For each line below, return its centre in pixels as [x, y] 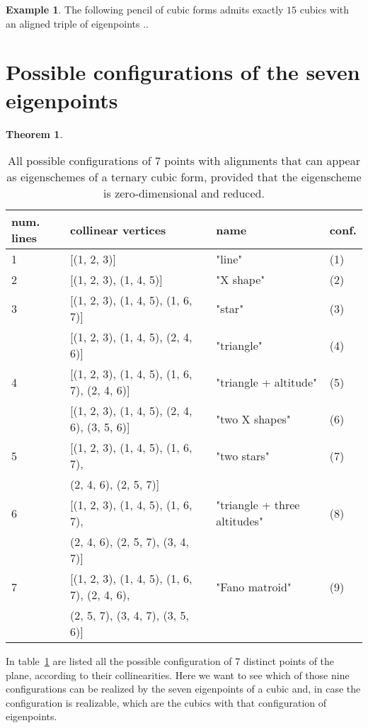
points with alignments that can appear [262, 161]
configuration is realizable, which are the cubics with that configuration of [166, 702]
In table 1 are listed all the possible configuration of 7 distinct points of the [170, 661]
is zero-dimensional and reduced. [184, 193]
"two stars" [243, 455]
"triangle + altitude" [267, 382]
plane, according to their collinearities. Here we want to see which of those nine [178, 675]
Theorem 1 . [34, 133]
